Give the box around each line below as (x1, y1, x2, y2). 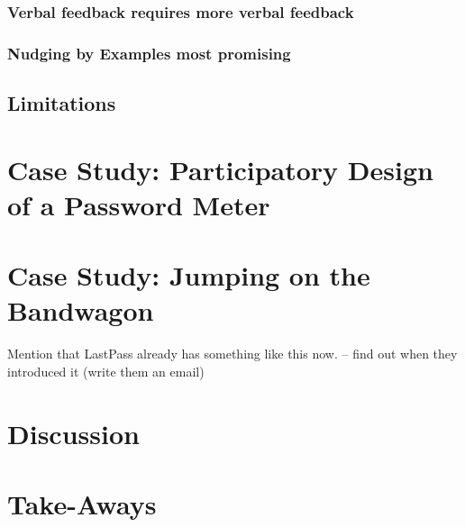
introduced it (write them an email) (7, 361, 205, 380)
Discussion (7, 414, 140, 451)
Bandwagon (7, 292, 154, 329)
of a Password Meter (7, 186, 270, 223)
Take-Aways (7, 486, 157, 522)
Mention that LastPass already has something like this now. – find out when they (7, 344, 458, 363)
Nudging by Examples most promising (7, 41, 291, 64)
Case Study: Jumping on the (7, 257, 370, 294)
